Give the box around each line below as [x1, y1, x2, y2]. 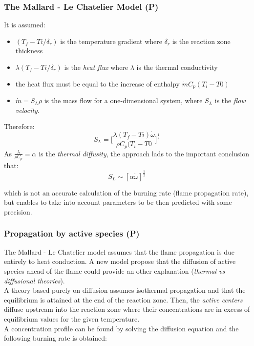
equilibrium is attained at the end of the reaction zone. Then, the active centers [4, 294, 243, 304]
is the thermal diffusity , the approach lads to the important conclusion [39, 148, 250, 158]
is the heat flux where [64, 62, 128, 72]
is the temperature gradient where [60, 36, 162, 46]
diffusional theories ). [4, 275, 65, 285]
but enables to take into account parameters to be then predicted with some [4, 197, 232, 207]
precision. [4, 206, 32, 216]
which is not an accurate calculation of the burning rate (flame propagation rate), [4, 187, 249, 197]
